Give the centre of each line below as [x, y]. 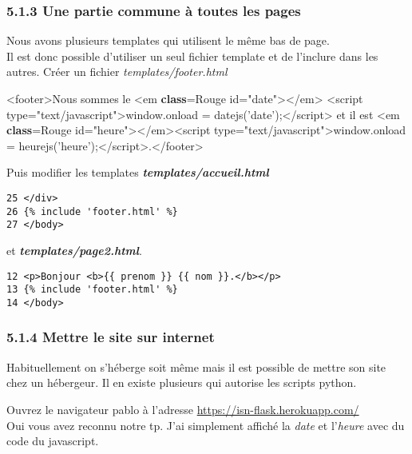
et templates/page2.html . [74, 250]
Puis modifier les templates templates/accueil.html [138, 172]
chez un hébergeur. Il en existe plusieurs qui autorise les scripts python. [182, 382]
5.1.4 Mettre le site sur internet [111, 337]
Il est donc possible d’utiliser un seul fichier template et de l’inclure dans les [192, 56]
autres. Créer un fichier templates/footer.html [117, 72]
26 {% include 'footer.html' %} [92, 211]
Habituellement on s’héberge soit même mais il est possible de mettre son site [196, 366]
